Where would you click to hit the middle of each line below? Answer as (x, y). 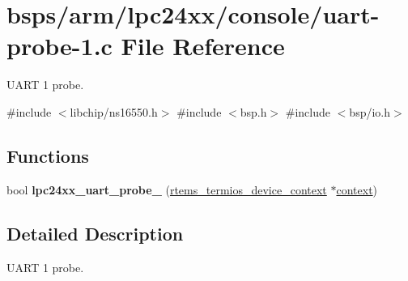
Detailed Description (95, 233)
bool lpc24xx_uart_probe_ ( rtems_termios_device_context (167, 189)
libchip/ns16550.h (114, 111)
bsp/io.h (370, 111)
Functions (48, 155)
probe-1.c (59, 46)
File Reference (203, 46)
